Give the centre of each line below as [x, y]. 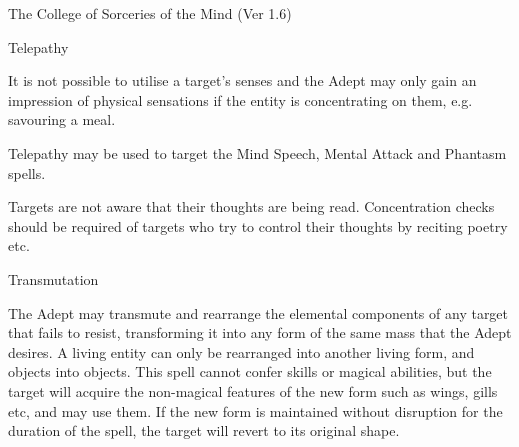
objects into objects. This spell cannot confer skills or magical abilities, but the [250, 371]
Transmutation [53, 278]
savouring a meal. [62, 119]
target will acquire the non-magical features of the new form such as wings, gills [253, 390]
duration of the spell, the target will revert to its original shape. [204, 430]
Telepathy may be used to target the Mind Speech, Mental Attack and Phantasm [257, 152]
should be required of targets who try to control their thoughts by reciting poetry [258, 225]
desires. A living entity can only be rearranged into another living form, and [241, 351]
